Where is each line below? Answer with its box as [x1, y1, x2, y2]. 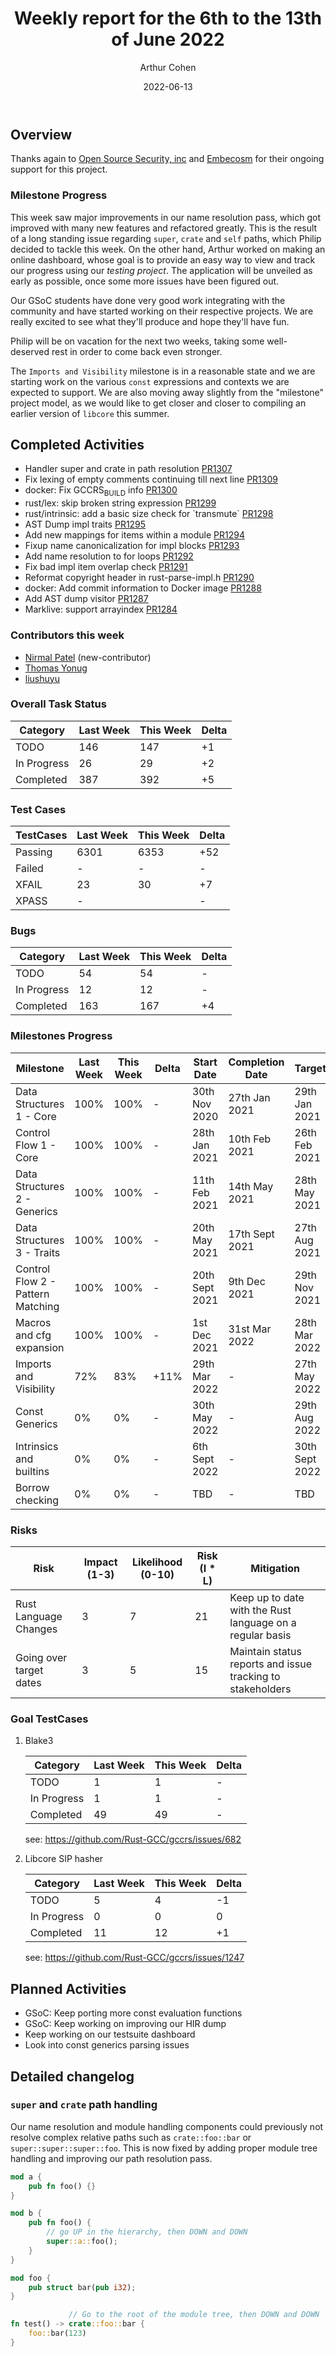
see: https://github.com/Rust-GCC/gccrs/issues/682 [24, 1833, 242, 1846]
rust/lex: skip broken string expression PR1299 [24, 497, 217, 509]
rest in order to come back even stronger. [51, 345, 223, 357]
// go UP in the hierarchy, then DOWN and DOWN [46, 2227, 248, 2237]
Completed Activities [10, 437, 145, 454]
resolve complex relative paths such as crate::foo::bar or [10, 2131, 252, 2143]
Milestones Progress [10, 1029, 113, 1043]
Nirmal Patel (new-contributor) [24, 651, 152, 663]
